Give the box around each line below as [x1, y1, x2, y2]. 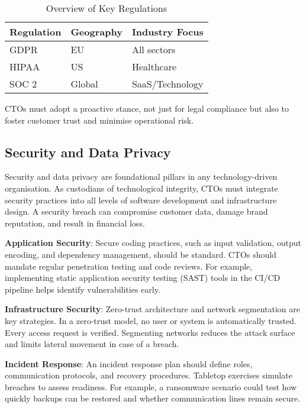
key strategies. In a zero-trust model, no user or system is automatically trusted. [5, 314, 297, 326]
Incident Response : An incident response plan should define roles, [5, 357, 253, 370]
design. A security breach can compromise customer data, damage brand [5, 205, 268, 218]
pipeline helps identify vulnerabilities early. [5, 283, 160, 295]
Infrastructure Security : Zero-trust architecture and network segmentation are [5, 303, 300, 315]
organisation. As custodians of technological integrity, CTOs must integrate [5, 182, 278, 194]
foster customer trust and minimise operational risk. [5, 114, 194, 126]
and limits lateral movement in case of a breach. [5, 338, 179, 350]
